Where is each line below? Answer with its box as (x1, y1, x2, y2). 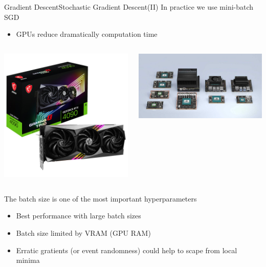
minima (16, 255, 40, 265)
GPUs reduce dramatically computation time (16, 29, 158, 39)
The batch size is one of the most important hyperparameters (4, 193, 197, 204)
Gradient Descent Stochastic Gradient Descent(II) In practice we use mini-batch (4, 2, 254, 12)
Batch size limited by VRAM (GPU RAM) (16, 228, 151, 238)
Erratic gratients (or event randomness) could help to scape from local (16, 244, 237, 255)
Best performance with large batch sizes (16, 210, 141, 221)
